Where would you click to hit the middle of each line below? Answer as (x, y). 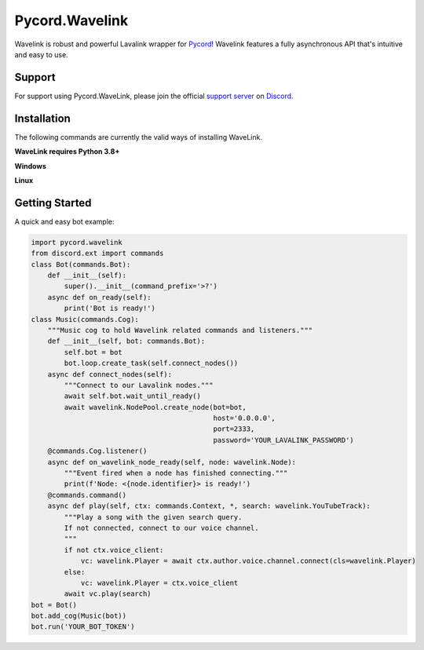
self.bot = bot (93, 352)
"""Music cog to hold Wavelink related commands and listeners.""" (180, 330)
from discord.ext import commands (97, 254)
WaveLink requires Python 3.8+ (67, 152)
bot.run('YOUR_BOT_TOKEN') (83, 627)
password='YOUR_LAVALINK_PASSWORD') (284, 440)
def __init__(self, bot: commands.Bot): (126, 341)
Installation (42, 118)
